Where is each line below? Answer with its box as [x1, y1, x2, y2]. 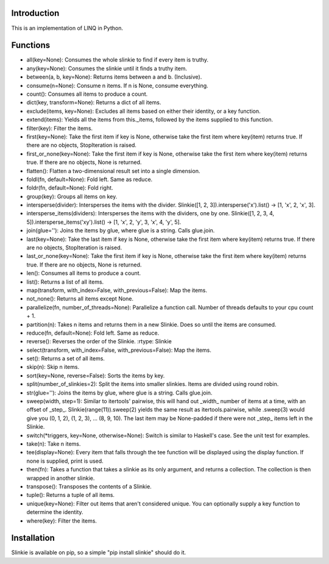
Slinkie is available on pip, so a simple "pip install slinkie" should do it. [11, 549, 186, 556]
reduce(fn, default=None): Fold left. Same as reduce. [26, 329, 160, 337]
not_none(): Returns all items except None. [26, 295, 134, 302]
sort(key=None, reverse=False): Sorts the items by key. [26, 372, 165, 379]
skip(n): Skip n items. [26, 363, 79, 371]
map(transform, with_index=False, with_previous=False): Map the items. [26, 287, 207, 294]
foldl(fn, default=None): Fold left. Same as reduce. [26, 176, 153, 183]
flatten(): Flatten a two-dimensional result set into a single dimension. [26, 167, 200, 174]
